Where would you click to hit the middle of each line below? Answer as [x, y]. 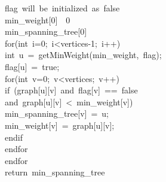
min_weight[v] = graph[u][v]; [60, 125]
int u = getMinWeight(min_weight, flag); [83, 55]
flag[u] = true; [32, 66]
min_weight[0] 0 [38, 19]
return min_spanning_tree [55, 172]
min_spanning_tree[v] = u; [57, 113]
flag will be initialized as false [62, 8]
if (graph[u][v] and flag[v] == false [71, 90]
